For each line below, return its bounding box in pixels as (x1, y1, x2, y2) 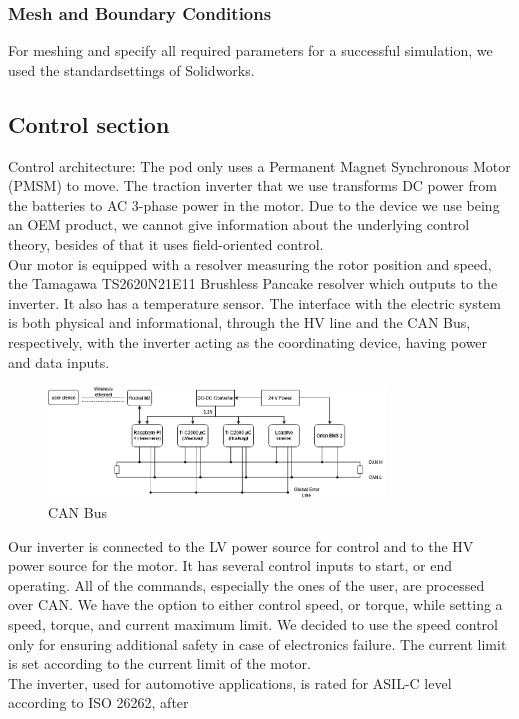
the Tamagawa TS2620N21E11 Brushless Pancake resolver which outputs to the (8, 273, 498, 294)
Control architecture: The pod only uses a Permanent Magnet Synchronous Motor (8, 155, 511, 176)
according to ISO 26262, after (8, 692, 189, 713)
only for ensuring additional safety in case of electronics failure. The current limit (8, 633, 507, 654)
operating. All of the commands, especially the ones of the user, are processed (8, 574, 485, 595)
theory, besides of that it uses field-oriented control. (8, 233, 324, 254)
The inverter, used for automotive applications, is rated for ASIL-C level (8, 672, 452, 693)
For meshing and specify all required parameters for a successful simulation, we (8, 40, 493, 61)
